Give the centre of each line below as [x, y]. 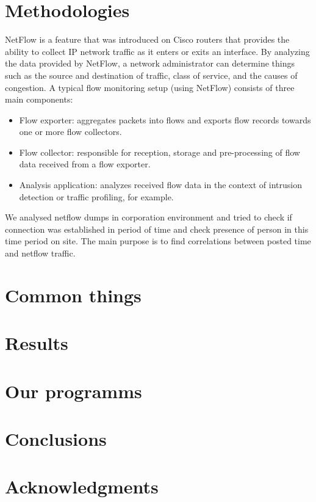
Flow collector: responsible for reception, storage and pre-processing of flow [160, 152]
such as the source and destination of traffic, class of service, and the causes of [151, 75]
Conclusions [56, 438]
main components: [39, 99]
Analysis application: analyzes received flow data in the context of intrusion [160, 185]
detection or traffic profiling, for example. [96, 196]
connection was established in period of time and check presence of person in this [157, 229]
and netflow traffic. [40, 253]
